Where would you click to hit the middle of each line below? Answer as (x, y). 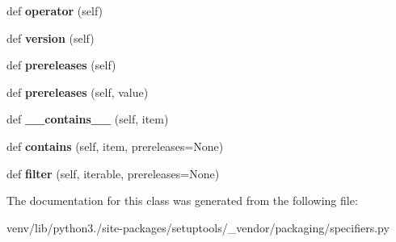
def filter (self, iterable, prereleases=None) (113, 173)
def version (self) (51, 38)
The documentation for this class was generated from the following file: (182, 200)
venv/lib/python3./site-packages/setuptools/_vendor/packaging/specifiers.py (198, 227)
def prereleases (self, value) (78, 92)
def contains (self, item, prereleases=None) (115, 146)
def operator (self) (55, 10)
